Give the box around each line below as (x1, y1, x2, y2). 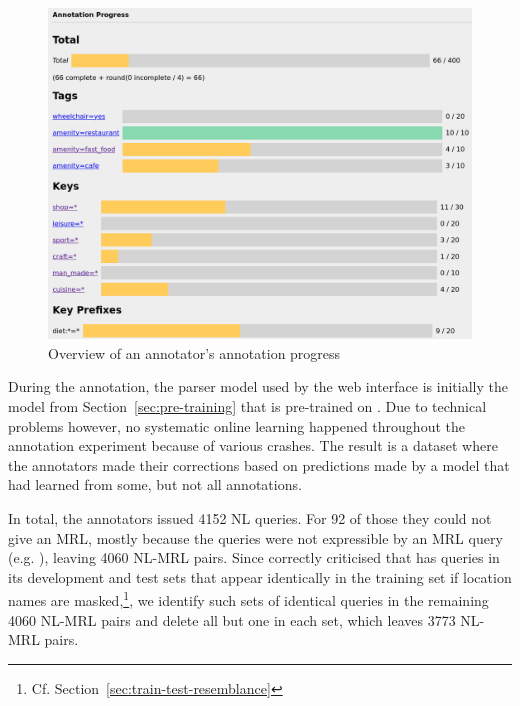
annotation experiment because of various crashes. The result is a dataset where (8, 435, 498, 456)
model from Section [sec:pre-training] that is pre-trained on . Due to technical (8, 396, 487, 417)
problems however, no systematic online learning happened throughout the (8, 415, 465, 436)
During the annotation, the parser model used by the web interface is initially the (8, 376, 508, 397)
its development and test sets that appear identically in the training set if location (8, 566, 512, 587)
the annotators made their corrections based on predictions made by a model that (8, 454, 510, 475)
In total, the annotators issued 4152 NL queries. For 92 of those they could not (8, 508, 492, 528)
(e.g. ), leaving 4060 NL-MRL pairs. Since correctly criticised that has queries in (8, 547, 500, 568)
